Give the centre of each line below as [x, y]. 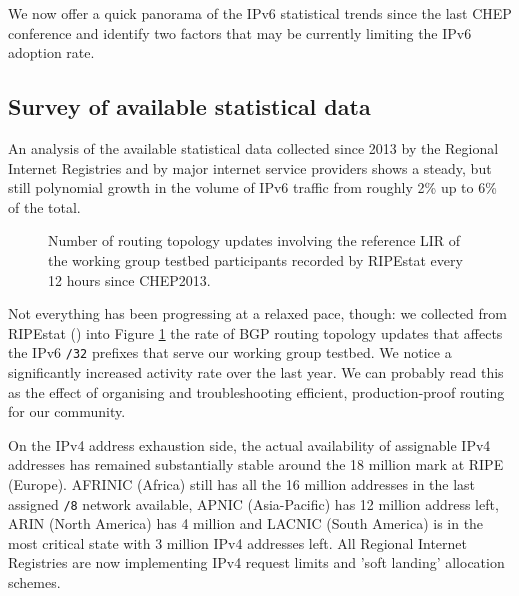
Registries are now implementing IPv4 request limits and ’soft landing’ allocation [256, 562]
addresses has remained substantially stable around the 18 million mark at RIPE [256, 464]
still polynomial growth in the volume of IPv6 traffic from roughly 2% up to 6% [252, 187]
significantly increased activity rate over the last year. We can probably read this [256, 371]
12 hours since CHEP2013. [129, 279]
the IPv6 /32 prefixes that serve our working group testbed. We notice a [230, 352]
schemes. [34, 581]
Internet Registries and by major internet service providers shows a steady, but [250, 167]
